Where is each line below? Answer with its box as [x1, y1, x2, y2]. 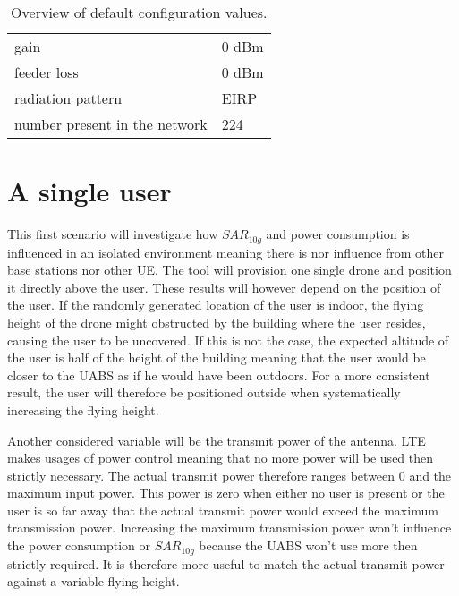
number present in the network [14, 114, 208, 134]
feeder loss [14, 62, 79, 82]
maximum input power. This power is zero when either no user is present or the [7, 483, 445, 502]
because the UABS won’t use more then [199, 536, 418, 555]
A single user [7, 173, 172, 209]
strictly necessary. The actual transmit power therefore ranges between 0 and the [7, 465, 452, 484]
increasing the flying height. [7, 400, 159, 419]
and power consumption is [266, 225, 410, 243]
